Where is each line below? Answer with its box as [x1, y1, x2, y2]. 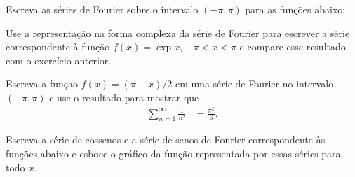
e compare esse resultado [239, 39, 346, 54]
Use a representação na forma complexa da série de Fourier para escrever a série [6, 25, 350, 40]
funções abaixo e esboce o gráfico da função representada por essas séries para [6, 146, 341, 161]
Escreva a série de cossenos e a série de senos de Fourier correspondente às [6, 132, 326, 147]
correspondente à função [6, 39, 110, 54]
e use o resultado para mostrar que [49, 90, 199, 104]
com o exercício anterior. [6, 52, 112, 67]
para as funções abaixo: [245, 2, 346, 16]
